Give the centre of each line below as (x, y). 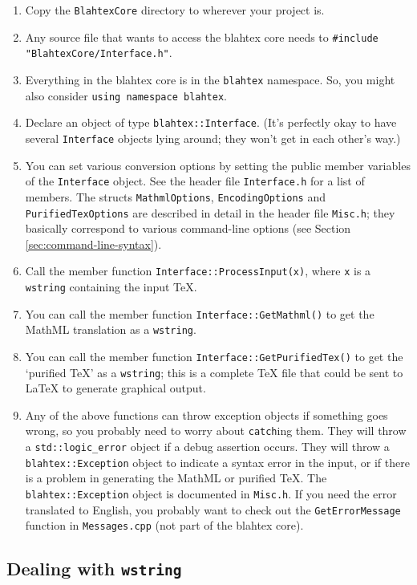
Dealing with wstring (94, 569)
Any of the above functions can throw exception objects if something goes (206, 414)
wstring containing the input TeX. (111, 286)
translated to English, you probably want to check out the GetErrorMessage (213, 509)
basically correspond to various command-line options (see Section (188, 228)
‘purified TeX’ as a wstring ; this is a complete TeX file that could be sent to (214, 372)
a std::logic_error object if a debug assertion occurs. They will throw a (207, 447)
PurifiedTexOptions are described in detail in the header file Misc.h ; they (210, 212)
